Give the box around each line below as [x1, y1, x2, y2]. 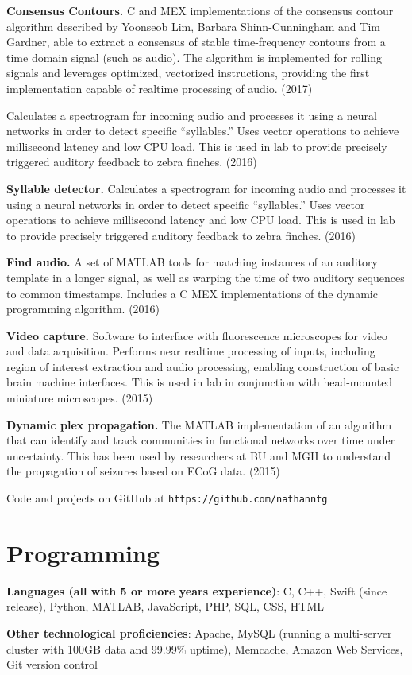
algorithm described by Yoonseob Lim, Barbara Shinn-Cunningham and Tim [6, 17, 380, 34]
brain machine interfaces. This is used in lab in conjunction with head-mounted [6, 374, 393, 390]
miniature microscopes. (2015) [6, 390, 153, 406]
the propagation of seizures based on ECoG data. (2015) [6, 463, 280, 479]
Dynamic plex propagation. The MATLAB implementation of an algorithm [6, 416, 392, 433]
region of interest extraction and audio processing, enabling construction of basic [6, 358, 399, 374]
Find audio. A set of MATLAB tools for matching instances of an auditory [6, 254, 378, 270]
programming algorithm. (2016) [6, 301, 160, 317]
